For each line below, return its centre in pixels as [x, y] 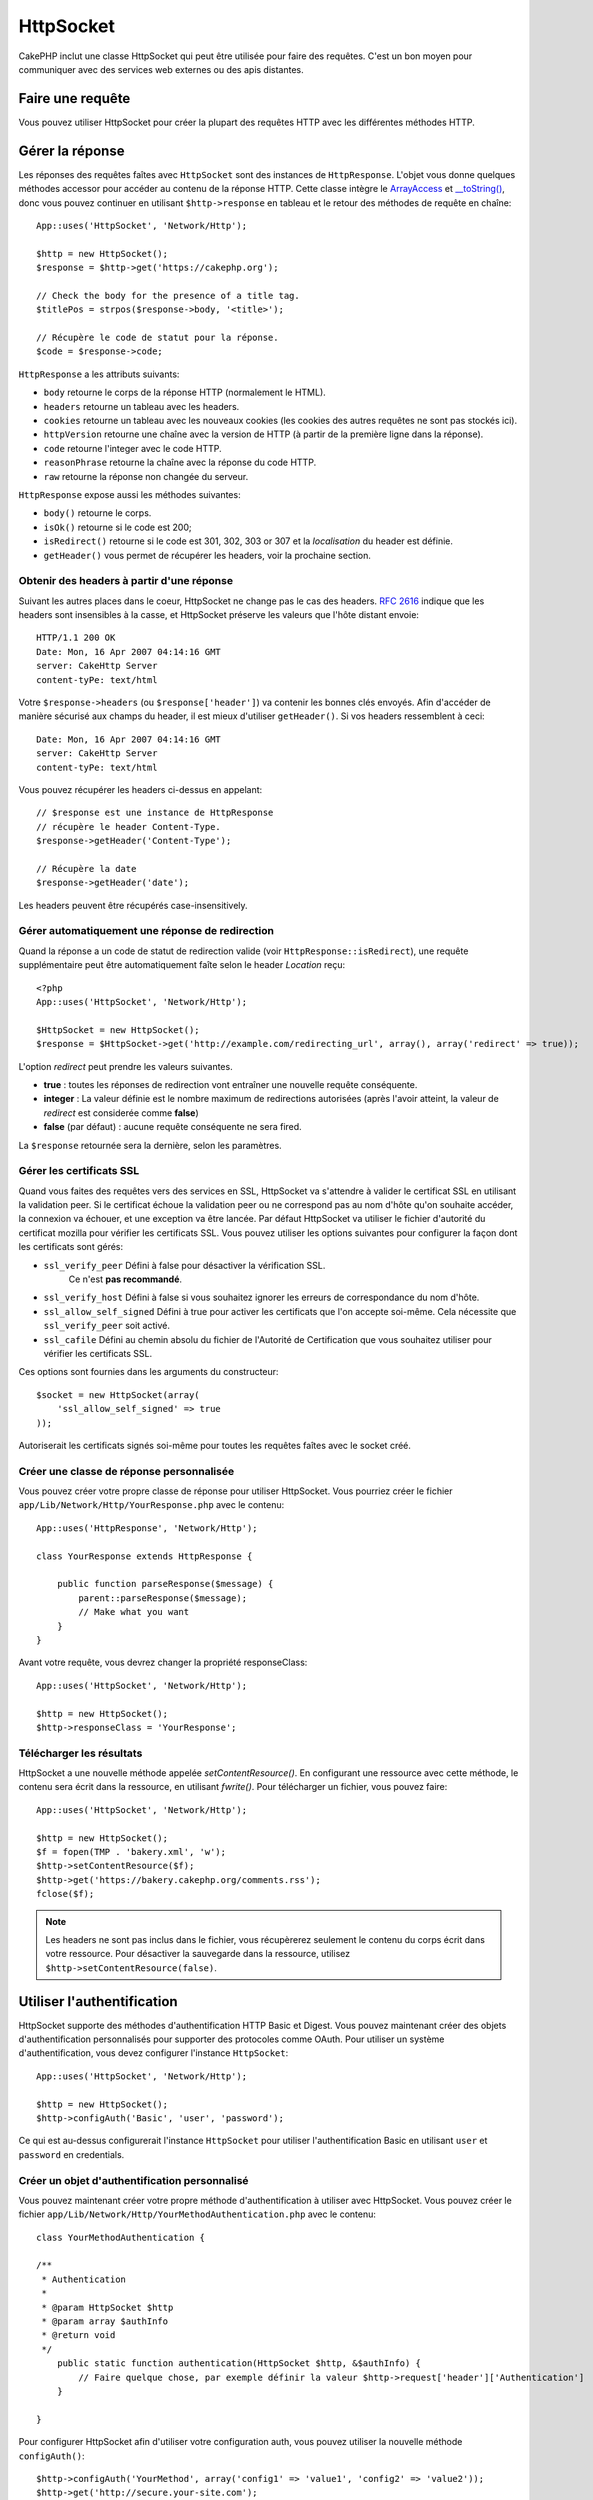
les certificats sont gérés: [71, 1247]
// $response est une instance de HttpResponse [155, 813]
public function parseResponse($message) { [165, 1584]
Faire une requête [74, 98]
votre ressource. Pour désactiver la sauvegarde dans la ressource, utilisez [197, 1954]
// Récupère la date [86, 868]
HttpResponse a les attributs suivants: [99, 374]
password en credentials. [71, 2154]
